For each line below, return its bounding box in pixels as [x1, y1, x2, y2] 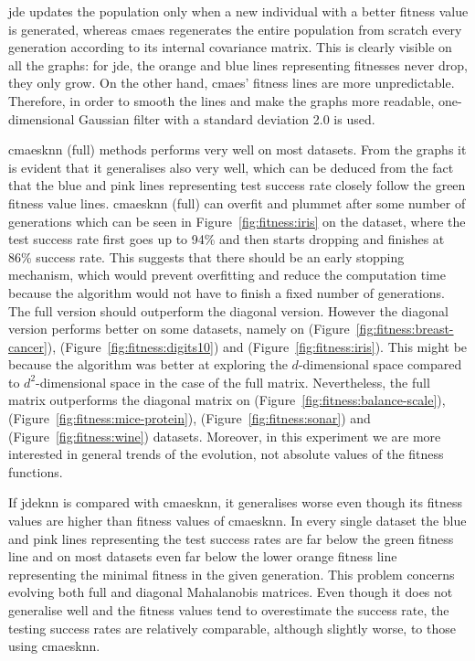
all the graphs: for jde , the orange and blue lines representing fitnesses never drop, [8, 55, 468, 74]
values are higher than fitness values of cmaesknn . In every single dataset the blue [8, 511, 467, 530]
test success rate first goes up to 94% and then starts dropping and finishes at [8, 229, 445, 249]
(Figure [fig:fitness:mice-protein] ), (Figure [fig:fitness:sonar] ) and [8, 409, 371, 428]
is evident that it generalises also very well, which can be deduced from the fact [8, 157, 454, 176]
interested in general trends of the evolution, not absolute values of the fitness [8, 444, 444, 464]
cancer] [8, 336, 47, 356]
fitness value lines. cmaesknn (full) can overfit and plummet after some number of [8, 193, 466, 212]
